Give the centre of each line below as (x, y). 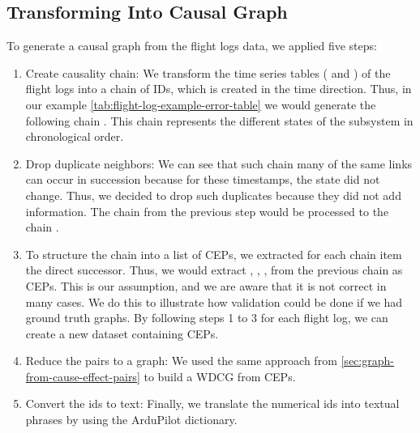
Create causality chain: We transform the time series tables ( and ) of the (208, 72)
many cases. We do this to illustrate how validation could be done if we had (214, 301)
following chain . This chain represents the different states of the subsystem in (219, 120)
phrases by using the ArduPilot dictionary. (131, 420)
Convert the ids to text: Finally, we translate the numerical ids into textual (212, 403)
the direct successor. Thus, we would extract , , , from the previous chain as (214, 270)
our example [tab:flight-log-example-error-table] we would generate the (201, 104)
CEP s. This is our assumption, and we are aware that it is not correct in (206, 285)
